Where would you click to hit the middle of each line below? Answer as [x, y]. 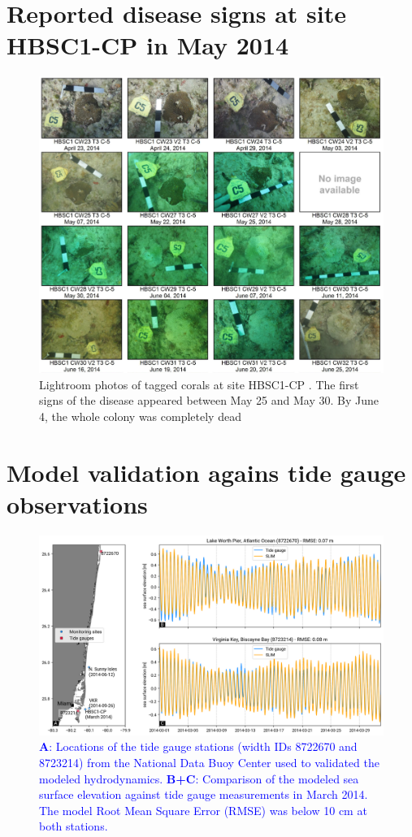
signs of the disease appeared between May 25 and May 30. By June [209, 400]
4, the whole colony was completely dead [140, 416]
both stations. [74, 826]
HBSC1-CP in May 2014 [148, 45]
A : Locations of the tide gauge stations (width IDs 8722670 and [198, 746]
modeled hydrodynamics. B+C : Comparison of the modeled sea [199, 778]
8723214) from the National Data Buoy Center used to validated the [209, 763]
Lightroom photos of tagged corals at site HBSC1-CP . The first [199, 384]
